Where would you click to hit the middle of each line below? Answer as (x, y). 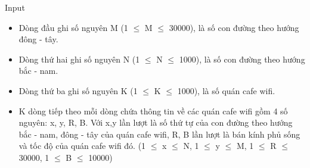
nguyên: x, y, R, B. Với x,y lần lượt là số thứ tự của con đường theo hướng (156, 122)
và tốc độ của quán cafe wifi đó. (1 (82, 146)
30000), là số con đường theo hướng (234, 27)
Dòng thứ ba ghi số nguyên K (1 (78, 90)
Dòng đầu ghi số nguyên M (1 (73, 27)
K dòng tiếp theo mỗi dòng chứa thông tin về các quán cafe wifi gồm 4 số (153, 111)
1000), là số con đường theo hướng (242, 59)
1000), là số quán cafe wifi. (226, 90)
